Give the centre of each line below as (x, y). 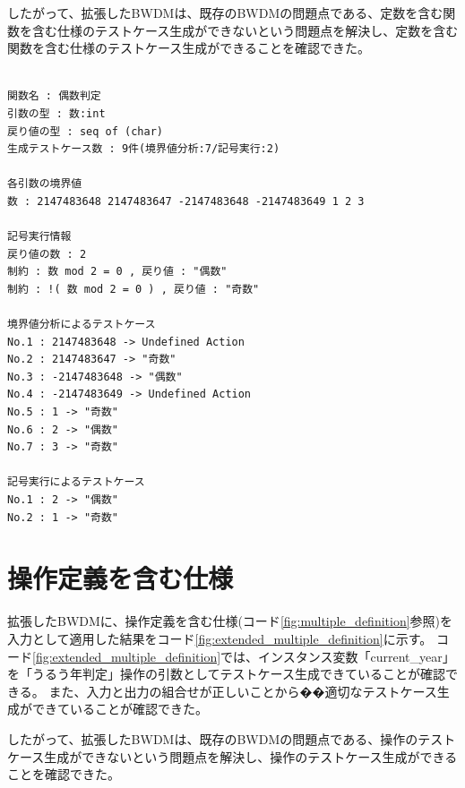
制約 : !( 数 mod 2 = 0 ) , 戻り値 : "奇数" (133, 289)
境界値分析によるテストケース (82, 325)
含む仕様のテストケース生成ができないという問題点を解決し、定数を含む (245, 30)
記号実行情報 (39, 237)
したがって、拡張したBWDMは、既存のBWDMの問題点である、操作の (213, 738)
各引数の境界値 (45, 184)
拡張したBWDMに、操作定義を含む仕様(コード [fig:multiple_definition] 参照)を (230, 621)
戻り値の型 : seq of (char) (85, 131)
